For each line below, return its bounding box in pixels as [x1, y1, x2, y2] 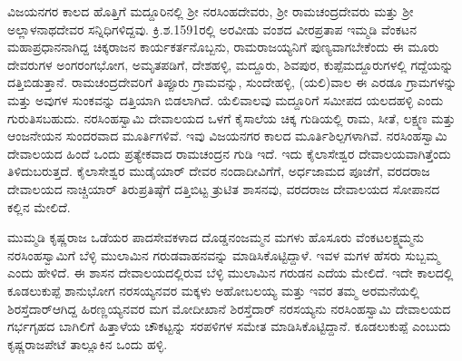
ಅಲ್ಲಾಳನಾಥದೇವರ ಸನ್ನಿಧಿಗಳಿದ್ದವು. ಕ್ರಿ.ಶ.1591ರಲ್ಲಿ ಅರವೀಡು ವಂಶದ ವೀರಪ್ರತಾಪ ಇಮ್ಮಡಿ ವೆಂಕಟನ [7, 19, 417, 38]
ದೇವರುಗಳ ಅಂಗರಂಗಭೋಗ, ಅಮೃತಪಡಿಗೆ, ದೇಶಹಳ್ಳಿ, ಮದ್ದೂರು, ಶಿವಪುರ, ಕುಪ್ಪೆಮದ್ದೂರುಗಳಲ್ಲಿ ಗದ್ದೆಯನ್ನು [7, 54, 454, 73]
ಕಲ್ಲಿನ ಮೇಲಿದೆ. [7, 197, 71, 216]
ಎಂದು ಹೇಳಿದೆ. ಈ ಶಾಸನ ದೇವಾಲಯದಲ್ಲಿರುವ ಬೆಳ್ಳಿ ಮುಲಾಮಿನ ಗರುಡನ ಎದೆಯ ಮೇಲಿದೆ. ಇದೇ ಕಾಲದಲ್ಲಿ [7, 263, 454, 282]
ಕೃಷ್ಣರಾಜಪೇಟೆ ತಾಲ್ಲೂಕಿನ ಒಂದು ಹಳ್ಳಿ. [7, 334, 168, 353]
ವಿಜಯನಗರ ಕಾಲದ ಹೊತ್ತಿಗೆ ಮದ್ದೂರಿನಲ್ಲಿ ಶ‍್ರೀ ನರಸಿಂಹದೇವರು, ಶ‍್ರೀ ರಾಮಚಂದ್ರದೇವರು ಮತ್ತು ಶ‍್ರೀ [7, 2, 414, 20]
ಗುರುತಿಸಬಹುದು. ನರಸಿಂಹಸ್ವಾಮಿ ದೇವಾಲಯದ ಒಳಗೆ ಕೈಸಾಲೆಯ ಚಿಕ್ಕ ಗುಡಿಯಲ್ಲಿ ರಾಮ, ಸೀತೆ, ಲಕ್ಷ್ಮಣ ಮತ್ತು [7, 108, 456, 127]
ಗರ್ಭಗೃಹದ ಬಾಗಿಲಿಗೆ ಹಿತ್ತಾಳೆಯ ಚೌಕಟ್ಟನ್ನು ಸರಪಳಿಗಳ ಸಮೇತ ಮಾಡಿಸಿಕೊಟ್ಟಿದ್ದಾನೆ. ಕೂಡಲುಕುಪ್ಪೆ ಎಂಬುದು [7, 317, 451, 336]
